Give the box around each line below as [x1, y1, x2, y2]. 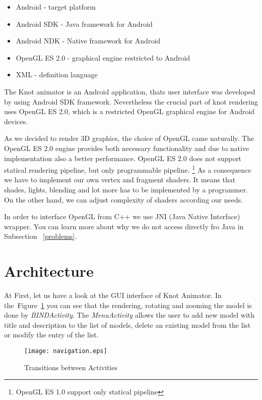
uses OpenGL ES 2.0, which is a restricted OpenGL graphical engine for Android [4, 106, 255, 117]
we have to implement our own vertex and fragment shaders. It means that [4, 174, 236, 185]
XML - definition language [16, 69, 98, 80]
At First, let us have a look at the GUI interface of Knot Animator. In [4, 290, 222, 301]
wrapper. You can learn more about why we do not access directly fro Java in [4, 221, 244, 231]
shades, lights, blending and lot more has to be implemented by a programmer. [4, 184, 248, 194]
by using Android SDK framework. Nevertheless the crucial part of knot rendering [4, 96, 258, 107]
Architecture [4, 261, 94, 281]
